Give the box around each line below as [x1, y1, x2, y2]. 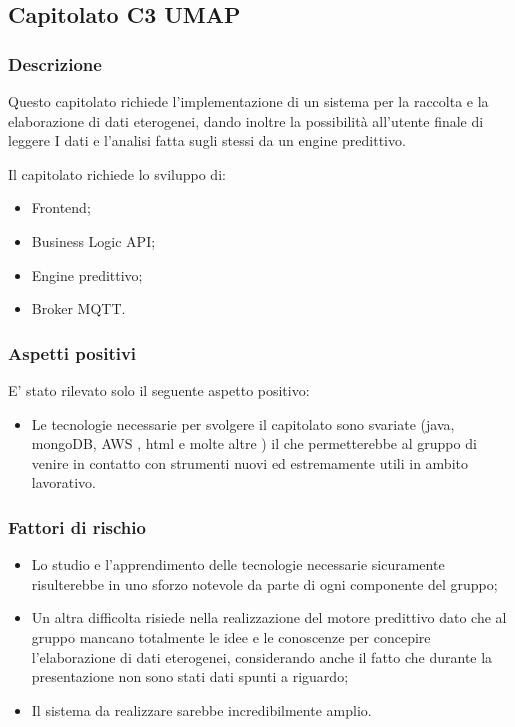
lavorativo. [31, 472, 97, 493]
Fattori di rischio [8, 514, 146, 539]
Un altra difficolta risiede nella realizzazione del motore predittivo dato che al [31, 607, 507, 628]
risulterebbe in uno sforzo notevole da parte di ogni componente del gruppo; [31, 573, 498, 594]
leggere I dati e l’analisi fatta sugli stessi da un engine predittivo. [8, 130, 406, 151]
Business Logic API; [31, 230, 156, 251]
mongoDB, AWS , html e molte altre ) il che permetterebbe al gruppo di [31, 433, 477, 454]
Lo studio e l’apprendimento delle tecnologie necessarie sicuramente [31, 554, 445, 575]
